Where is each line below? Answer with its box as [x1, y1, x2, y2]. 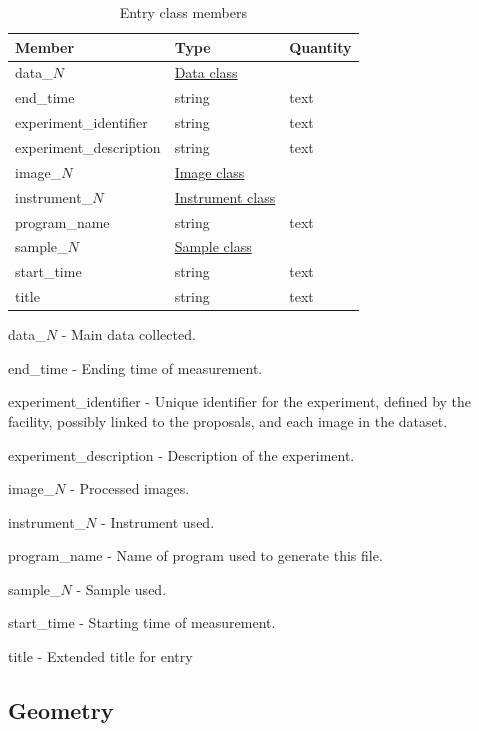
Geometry [8, 695, 114, 726]
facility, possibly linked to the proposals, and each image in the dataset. [8, 410, 448, 431]
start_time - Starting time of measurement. [8, 612, 276, 633]
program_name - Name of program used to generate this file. [8, 545, 383, 566]
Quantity [289, 36, 352, 57]
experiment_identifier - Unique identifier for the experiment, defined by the [8, 391, 472, 412]
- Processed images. [70, 478, 190, 499]
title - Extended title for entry [8, 646, 193, 667]
